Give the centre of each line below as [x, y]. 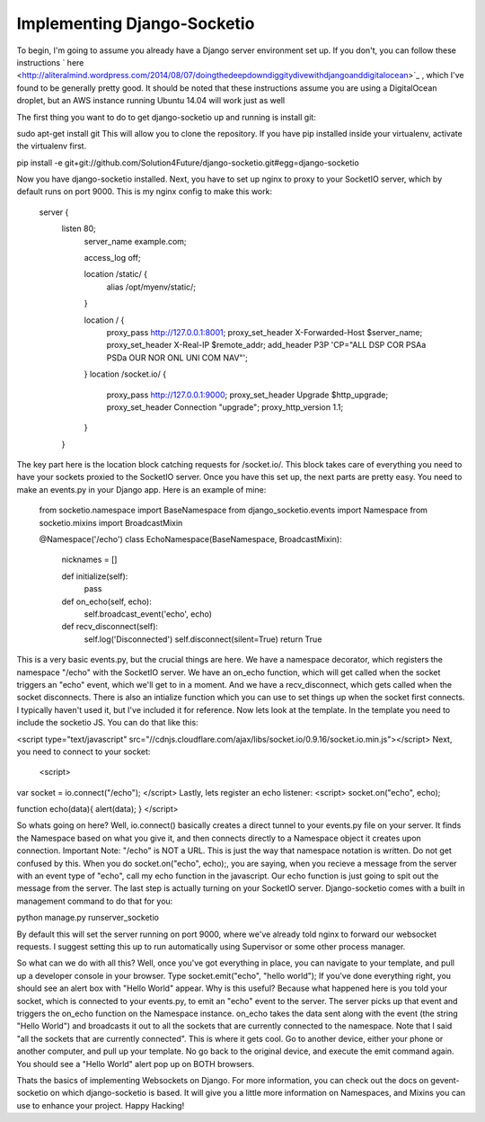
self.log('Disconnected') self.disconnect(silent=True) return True [203, 639]
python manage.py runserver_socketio [88, 918]
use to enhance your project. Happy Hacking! [101, 1105]
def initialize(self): [95, 576]
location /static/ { [116, 274]
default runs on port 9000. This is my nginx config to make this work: [145, 191]
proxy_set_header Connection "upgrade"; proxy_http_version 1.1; [225, 407]
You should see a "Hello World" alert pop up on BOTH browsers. [136, 1064]
